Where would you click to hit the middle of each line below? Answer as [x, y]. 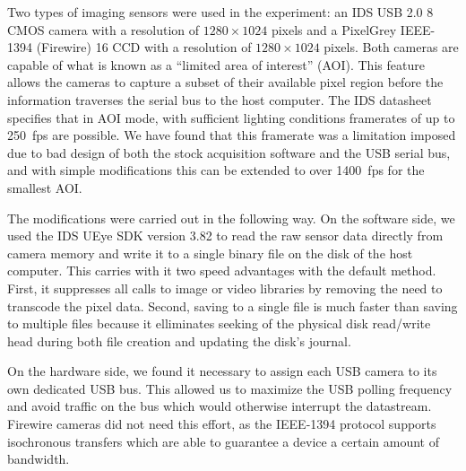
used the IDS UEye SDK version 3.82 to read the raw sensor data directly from [225, 235]
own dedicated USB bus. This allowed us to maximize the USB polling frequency [230, 388]
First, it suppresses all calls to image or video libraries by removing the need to [225, 288]
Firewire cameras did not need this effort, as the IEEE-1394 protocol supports [222, 424]
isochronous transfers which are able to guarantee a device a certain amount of [223, 441]
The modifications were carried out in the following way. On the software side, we [231, 218]
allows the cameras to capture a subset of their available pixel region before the [225, 82]
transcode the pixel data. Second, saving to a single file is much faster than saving [233, 305]
